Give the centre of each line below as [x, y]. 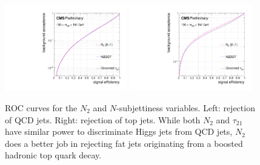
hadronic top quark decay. [53, 155]
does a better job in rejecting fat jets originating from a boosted [124, 143]
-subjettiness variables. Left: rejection [186, 107]
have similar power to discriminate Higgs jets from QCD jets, [119, 131]
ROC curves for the [41, 107]
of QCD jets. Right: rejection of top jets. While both [103, 119]
